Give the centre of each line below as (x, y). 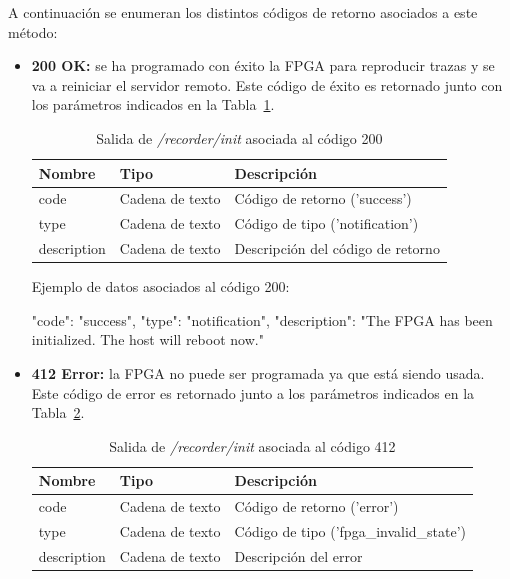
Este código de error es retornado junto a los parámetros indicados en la (253, 392)
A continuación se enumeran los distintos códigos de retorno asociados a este (243, 12)
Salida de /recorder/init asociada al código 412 (252, 445)
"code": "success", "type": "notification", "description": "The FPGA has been (262, 319)
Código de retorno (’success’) (323, 198)
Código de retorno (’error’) (316, 506)
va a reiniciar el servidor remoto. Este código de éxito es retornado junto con (267, 84)
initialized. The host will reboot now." (147, 339)
